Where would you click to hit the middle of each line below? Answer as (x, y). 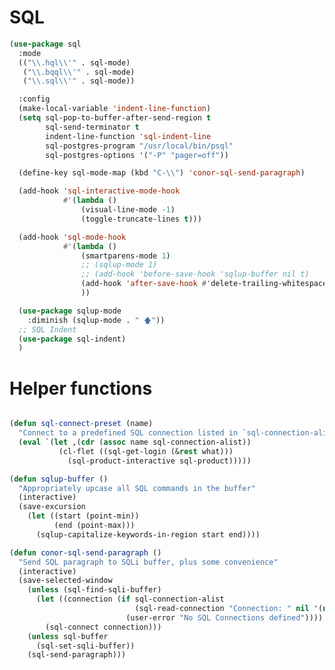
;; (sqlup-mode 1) (119, 265)
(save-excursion (52, 507)
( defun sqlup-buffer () (59, 479)
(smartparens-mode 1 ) (125, 256)
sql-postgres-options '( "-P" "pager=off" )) (137, 155)
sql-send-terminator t (92, 127)
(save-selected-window (65, 581)
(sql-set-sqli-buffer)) (85, 646)
